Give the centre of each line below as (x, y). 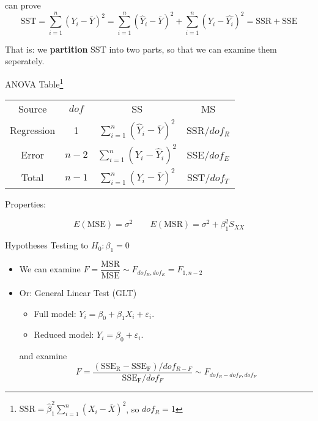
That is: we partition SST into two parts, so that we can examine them (141, 49)
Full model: (55, 313)
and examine (43, 356)
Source (32, 109)
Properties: (25, 204)
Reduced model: (64, 334)
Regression (33, 130)
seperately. (25, 61)
